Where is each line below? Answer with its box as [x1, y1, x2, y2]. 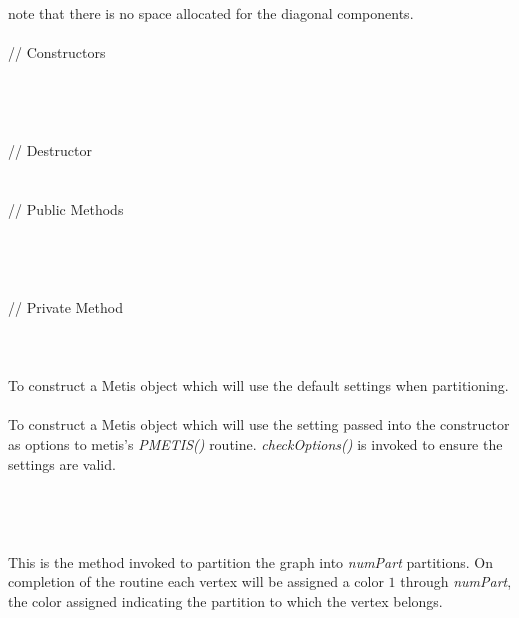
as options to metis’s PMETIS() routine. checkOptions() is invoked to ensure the [8, 434, 503, 455]
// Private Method [8, 296, 123, 317]
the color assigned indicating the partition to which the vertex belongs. [8, 590, 443, 611]
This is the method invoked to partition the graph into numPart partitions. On [8, 551, 493, 572]
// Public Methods [8, 198, 124, 219]
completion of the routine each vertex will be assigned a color [8, 571, 384, 592]
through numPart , [400, 571, 512, 592]
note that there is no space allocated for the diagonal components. [8, 3, 414, 23]
